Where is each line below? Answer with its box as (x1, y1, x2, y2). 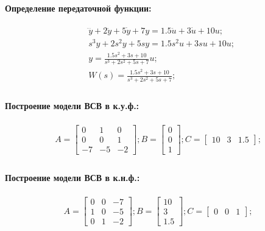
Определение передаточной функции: (5, 1, 152, 14)
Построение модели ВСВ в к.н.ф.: (5, 171, 140, 184)
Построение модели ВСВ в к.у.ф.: (5, 99, 140, 112)
